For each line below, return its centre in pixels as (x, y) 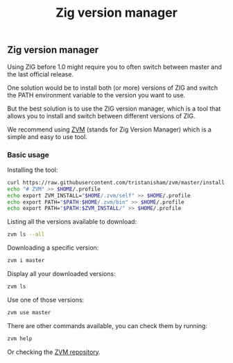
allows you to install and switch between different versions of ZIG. (101, 115)
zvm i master (26, 261)
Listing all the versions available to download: (72, 222)
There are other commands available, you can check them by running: (107, 325)
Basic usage (28, 154)
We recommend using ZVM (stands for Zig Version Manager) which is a (109, 129)
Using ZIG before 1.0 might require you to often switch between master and (114, 67)
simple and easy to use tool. (48, 136)
